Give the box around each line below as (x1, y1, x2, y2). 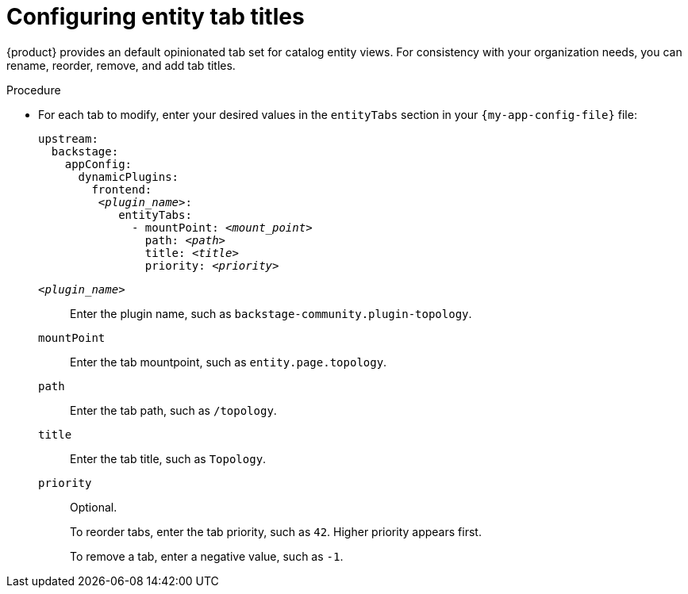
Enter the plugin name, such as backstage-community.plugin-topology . (70, 306, 472, 320)
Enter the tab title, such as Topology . (70, 451, 267, 466)
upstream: (38, 132, 98, 145)
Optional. (70, 500, 117, 514)
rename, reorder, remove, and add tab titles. (6, 58, 236, 72)
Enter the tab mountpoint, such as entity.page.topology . (70, 354, 387, 369)
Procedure (6, 82, 61, 97)
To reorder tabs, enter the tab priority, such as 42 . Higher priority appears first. (70, 524, 482, 538)
